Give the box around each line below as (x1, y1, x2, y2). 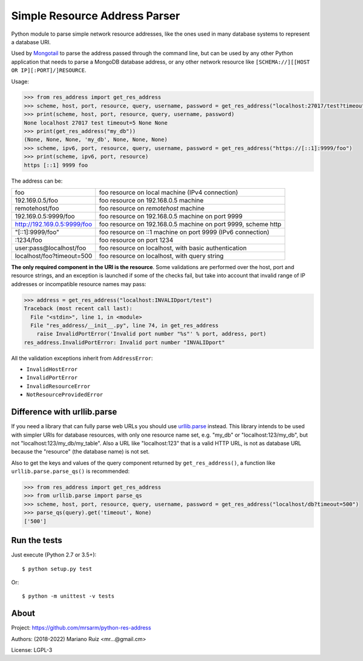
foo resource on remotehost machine (99, 204, 205, 212)
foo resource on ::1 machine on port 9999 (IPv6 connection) (99, 227, 270, 236)
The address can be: (11, 177, 63, 184)
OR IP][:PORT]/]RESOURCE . (11, 67, 87, 74)
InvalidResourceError (26, 383, 91, 389)
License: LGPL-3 (11, 646, 53, 654)
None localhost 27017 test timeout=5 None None (24, 119, 168, 126)
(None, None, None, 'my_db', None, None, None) (24, 136, 168, 143)
